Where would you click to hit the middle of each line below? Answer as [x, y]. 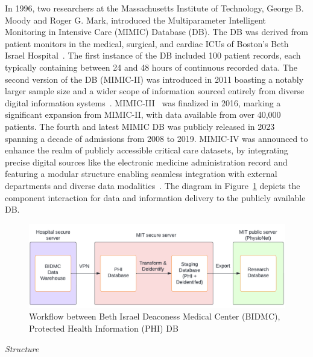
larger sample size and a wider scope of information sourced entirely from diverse [155, 91]
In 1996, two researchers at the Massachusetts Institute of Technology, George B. [154, 8]
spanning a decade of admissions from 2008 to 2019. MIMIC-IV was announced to [156, 138]
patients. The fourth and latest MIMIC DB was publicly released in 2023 [140, 126]
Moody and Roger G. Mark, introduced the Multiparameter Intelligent [135, 20]
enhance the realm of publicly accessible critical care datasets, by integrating [147, 150]
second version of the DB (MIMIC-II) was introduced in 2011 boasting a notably [154, 79]
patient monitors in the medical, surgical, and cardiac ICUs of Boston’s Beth [147, 43]
